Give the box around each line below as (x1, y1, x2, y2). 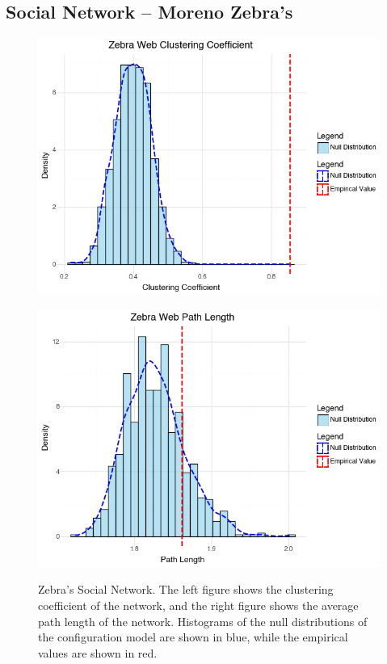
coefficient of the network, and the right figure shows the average (38, 596, 359, 613)
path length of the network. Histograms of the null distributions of (38, 612, 368, 629)
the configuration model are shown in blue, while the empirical (38, 628, 348, 645)
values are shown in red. (38, 644, 158, 661)
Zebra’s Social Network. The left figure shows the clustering (38, 581, 334, 598)
